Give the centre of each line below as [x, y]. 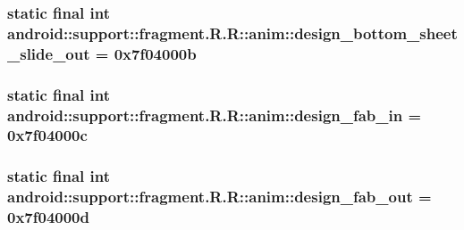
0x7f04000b [155, 53]
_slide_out [49, 53]
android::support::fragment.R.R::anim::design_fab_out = [219, 197]
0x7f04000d [48, 217]
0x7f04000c [47, 135]
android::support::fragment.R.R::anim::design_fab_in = [215, 115]
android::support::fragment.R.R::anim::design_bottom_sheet [232, 33]
